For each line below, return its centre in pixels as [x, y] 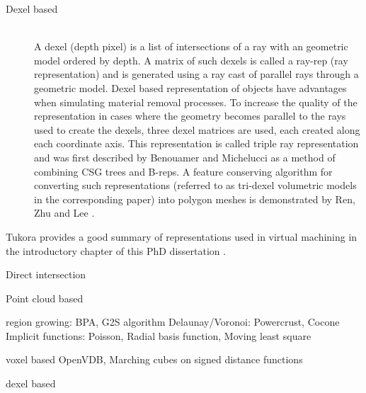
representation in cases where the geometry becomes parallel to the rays [190, 116]
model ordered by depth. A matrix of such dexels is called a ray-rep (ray [191, 60]
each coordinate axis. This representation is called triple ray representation [196, 143]
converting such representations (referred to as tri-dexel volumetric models [195, 185]
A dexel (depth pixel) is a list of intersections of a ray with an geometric [191, 46]
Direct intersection [46, 274]
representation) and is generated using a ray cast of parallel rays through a [196, 74]
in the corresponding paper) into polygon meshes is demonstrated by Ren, [195, 199]
